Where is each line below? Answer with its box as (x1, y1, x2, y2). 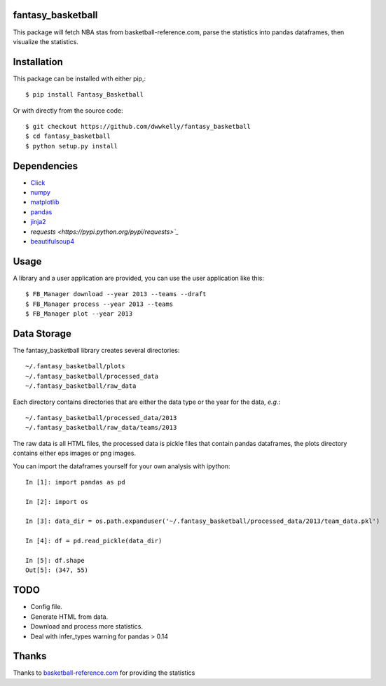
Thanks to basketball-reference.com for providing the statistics (13, 668, 195, 677)
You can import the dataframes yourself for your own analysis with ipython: (13, 462, 230, 470)
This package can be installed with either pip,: (13, 74, 146, 83)
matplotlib (30, 198, 60, 206)
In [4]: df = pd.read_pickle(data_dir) (25, 537, 163, 545)
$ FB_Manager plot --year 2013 (25, 310, 133, 318)
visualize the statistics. (13, 37, 78, 45)
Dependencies (13, 160, 78, 171)
